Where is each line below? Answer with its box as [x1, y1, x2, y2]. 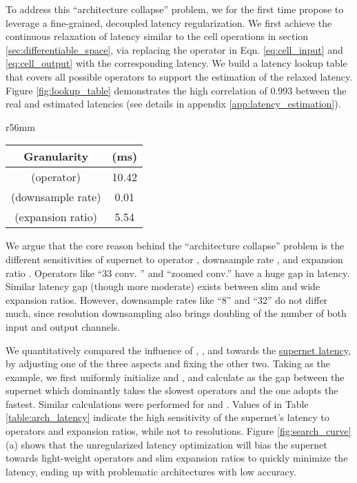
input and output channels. [6, 319, 121, 333]
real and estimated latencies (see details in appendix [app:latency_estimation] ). [6, 96, 341, 111]
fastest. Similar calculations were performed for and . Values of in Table [6, 396, 309, 411]
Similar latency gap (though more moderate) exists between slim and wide [6, 279, 320, 294]
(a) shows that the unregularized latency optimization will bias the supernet [6, 437, 327, 451]
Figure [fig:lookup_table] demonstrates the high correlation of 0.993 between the [6, 83, 347, 97]
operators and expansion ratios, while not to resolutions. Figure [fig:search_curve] [6, 424, 351, 438]
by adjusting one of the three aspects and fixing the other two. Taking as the [6, 356, 330, 371]
